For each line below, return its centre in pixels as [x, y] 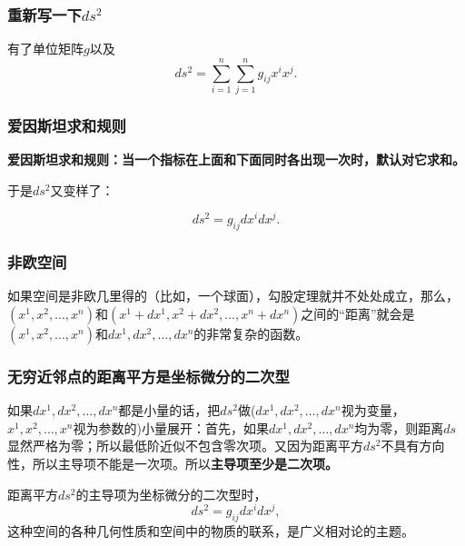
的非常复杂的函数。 [251, 334]
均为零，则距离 [399, 427]
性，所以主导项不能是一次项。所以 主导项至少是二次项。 [173, 464]
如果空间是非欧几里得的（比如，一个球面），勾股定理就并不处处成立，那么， [233, 296]
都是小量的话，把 [169, 410]
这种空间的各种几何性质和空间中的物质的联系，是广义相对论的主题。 [211, 531]
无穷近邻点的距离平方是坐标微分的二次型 [148, 376]
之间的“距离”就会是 [358, 314]
